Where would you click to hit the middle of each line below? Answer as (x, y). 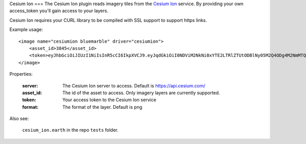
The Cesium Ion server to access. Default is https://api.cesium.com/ (134, 85)
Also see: (19, 119)
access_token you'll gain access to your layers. (59, 11)
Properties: (21, 74)
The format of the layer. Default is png (102, 107)
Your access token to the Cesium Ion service (109, 100)
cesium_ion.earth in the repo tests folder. (70, 130)
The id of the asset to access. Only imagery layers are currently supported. (141, 93)
